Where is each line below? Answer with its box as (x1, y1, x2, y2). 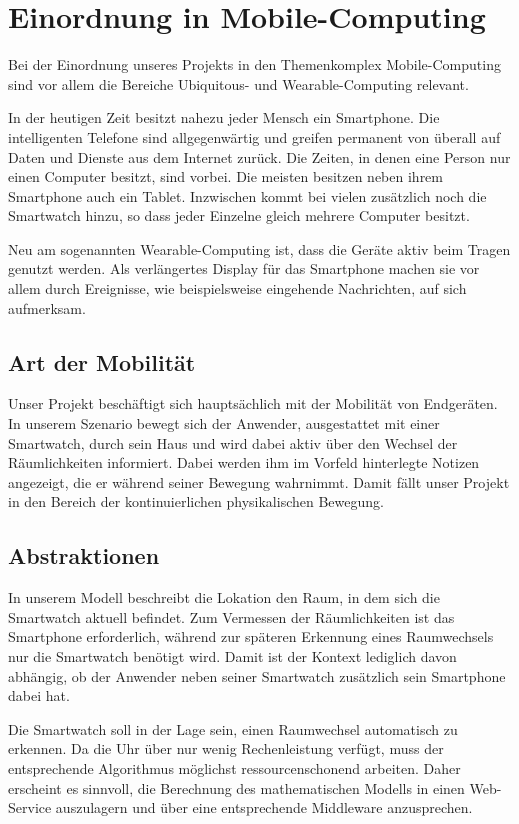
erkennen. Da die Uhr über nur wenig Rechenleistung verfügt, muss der (8, 738, 444, 759)
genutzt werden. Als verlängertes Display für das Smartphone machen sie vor (8, 258, 480, 279)
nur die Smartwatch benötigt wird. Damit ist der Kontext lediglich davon (8, 646, 457, 666)
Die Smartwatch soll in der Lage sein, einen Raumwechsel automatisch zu (8, 718, 458, 739)
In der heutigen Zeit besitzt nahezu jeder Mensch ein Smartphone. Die (8, 107, 440, 128)
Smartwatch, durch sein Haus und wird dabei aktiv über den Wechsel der (8, 432, 458, 453)
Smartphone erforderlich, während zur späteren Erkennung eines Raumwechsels (8, 626, 494, 647)
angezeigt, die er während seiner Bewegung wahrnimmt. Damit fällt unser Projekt (8, 471, 510, 492)
